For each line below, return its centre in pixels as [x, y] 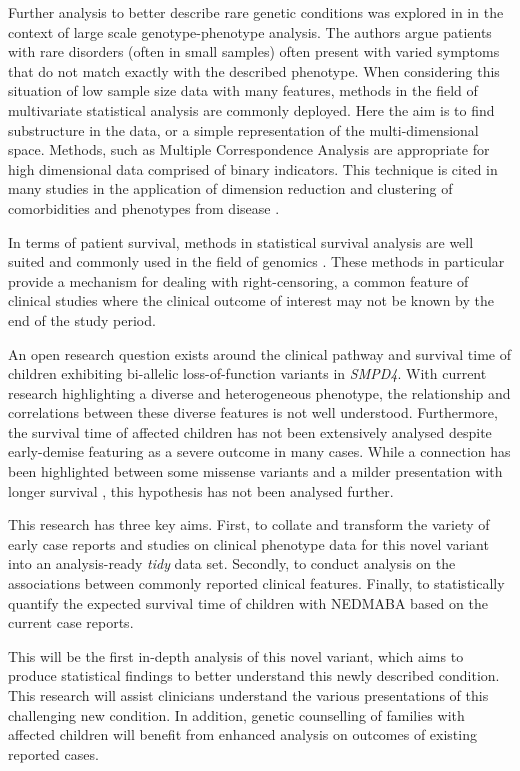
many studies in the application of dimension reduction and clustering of [230, 188]
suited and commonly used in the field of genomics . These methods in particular [256, 261]
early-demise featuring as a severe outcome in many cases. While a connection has [259, 451]
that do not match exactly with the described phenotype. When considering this [254, 70]
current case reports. [71, 622]
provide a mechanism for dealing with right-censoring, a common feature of [238, 280]
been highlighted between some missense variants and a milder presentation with [255, 471]
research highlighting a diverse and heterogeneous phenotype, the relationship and [259, 392]
